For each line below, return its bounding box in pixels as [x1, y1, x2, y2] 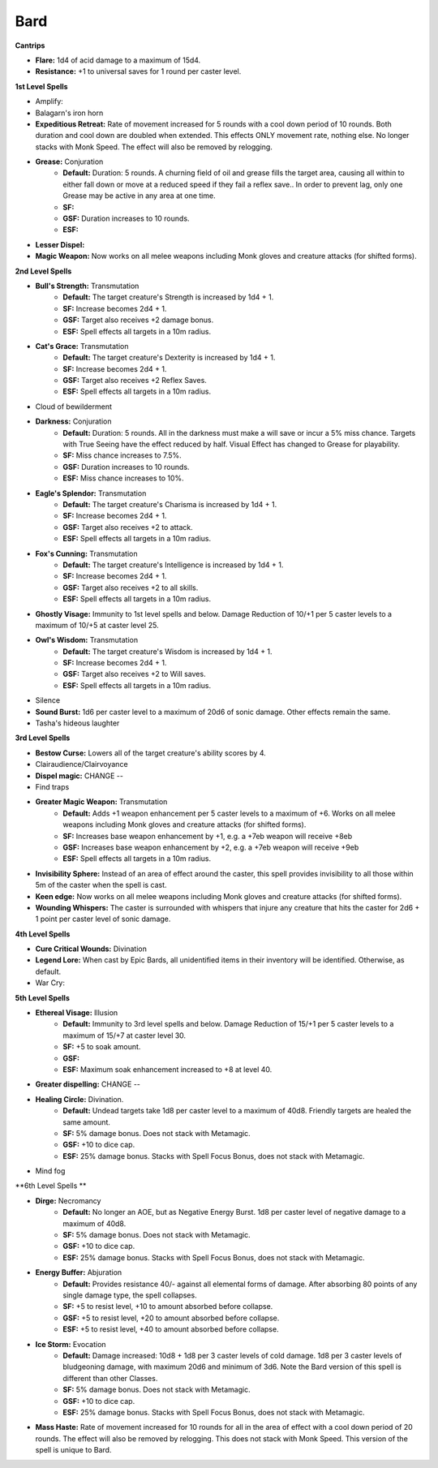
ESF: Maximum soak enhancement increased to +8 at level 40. [62, 1064, 273, 1074]
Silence [35, 695, 61, 705]
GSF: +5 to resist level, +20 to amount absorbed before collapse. [62, 1313, 280, 1323]
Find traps [35, 781, 70, 791]
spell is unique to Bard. [35, 1445, 112, 1455]
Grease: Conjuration [35, 157, 104, 166]
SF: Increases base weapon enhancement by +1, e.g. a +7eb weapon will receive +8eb [62, 831, 353, 841]
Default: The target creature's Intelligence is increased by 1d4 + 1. [62, 560, 284, 570]
